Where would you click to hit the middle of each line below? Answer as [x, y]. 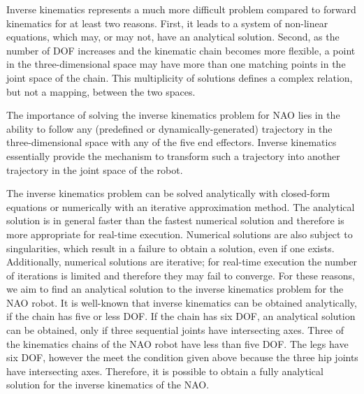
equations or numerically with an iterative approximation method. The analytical [181, 206]
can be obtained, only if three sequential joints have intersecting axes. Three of [175, 330]
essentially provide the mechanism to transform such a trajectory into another [173, 155]
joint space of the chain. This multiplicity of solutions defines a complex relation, [180, 77]
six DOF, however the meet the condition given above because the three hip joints [182, 357]
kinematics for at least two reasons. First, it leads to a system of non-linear [167, 23]
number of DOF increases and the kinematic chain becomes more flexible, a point [181, 50]
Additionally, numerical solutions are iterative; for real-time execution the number [182, 262]
